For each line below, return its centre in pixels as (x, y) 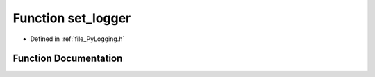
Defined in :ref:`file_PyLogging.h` (77, 39)
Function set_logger (72, 18)
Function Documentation (68, 59)
